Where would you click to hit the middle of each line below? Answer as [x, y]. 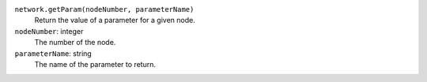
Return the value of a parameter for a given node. [115, 20]
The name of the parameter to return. [95, 64]
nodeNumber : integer [49, 31]
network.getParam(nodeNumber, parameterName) [104, 9]
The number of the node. [75, 43]
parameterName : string [53, 53]
